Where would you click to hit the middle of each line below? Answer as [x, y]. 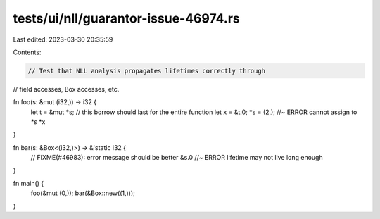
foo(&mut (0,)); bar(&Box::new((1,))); [83, 193]
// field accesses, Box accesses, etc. [66, 89]
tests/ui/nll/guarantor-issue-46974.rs [127, 18]
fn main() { [28, 184]
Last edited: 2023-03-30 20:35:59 [63, 39]
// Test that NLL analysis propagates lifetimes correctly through [147, 71]
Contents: [27, 52]
